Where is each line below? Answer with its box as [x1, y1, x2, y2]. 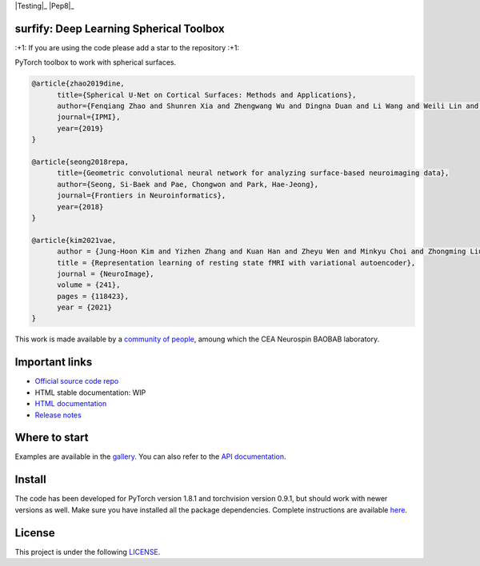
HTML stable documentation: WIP [34, 388, 146, 397]
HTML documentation [34, 399, 107, 409]
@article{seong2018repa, [31, 157, 130, 167]
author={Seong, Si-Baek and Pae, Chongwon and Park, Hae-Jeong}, [57, 180, 319, 189]
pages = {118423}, [57, 292, 130, 301]
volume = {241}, [57, 281, 121, 289]
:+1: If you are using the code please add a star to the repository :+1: [14, 42, 240, 52]
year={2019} [57, 124, 104, 133]
